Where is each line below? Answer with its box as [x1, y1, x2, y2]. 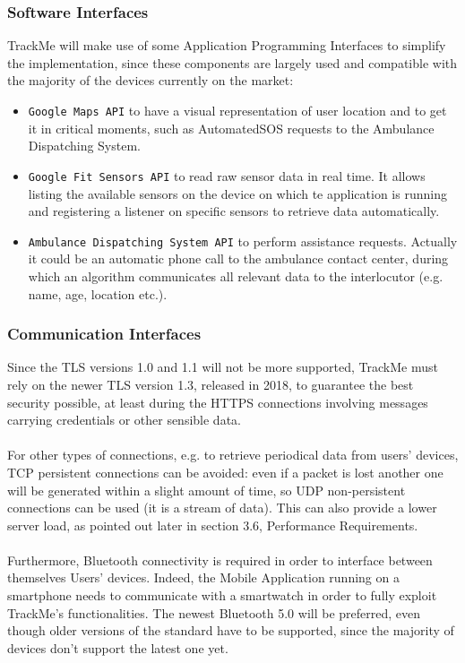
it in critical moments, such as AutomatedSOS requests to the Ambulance [28, 118, 435, 137]
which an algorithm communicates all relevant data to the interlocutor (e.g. [28, 266, 443, 285]
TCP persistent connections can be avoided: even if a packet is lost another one [7, 462, 443, 481]
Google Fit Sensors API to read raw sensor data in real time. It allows [28, 166, 426, 185]
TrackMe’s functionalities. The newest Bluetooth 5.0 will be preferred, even [7, 603, 421, 622]
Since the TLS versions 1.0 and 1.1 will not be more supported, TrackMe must [7, 357, 438, 376]
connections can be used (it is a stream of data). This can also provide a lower [7, 498, 437, 517]
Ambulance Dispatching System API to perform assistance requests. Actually [28, 231, 458, 250]
